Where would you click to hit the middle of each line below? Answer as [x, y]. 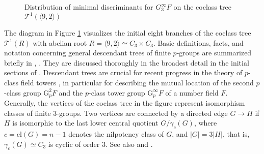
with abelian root [60, 42]
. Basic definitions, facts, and [198, 42]
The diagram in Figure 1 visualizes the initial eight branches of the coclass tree [128, 33]
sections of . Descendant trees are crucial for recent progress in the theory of [123, 72]
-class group [23, 92]
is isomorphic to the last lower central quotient [85, 123]
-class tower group [117, 92]
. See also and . [129, 144]
